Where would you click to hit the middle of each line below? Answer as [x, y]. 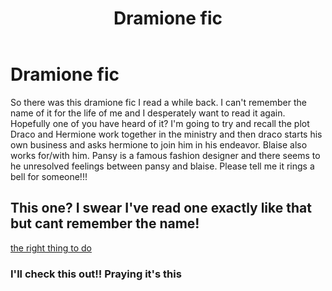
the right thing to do [51, 248]
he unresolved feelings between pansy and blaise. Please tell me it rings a [162, 166]
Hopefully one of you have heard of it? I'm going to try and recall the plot [160, 123]
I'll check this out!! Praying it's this [96, 274]
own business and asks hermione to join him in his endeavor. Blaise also [159, 144]
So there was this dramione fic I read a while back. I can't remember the [158, 102]
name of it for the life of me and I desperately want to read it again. [148, 113]
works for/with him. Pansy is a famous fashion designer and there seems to [165, 155]
